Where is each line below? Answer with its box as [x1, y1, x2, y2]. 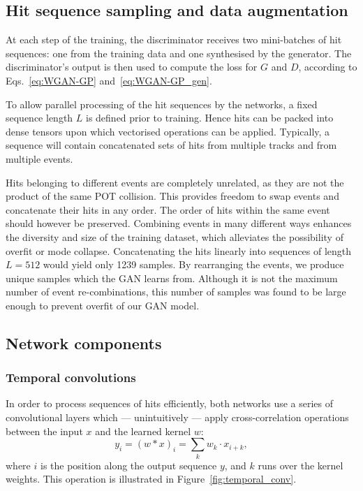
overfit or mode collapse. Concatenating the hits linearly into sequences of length [6, 243, 352, 258]
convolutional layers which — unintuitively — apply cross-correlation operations [6, 410, 349, 425]
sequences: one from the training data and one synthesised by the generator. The [6, 45, 352, 60]
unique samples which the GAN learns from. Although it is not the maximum [6, 270, 338, 285]
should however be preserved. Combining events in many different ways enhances [6, 216, 352, 230]
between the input [6, 423, 83, 438]
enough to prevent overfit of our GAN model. [6, 298, 200, 312]
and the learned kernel [95, 423, 191, 438]
